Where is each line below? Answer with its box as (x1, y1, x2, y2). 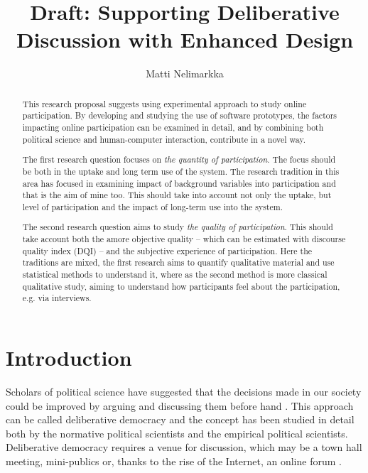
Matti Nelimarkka (146, 66, 224, 81)
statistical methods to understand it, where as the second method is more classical (22, 268, 328, 281)
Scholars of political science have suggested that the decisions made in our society (6, 384, 362, 398)
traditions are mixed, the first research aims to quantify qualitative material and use (22, 256, 335, 268)
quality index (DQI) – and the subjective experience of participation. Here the (22, 244, 313, 256)
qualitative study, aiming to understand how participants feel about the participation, (22, 280, 340, 292)
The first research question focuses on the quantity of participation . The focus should (22, 153, 336, 165)
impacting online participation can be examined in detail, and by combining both (22, 121, 324, 134)
